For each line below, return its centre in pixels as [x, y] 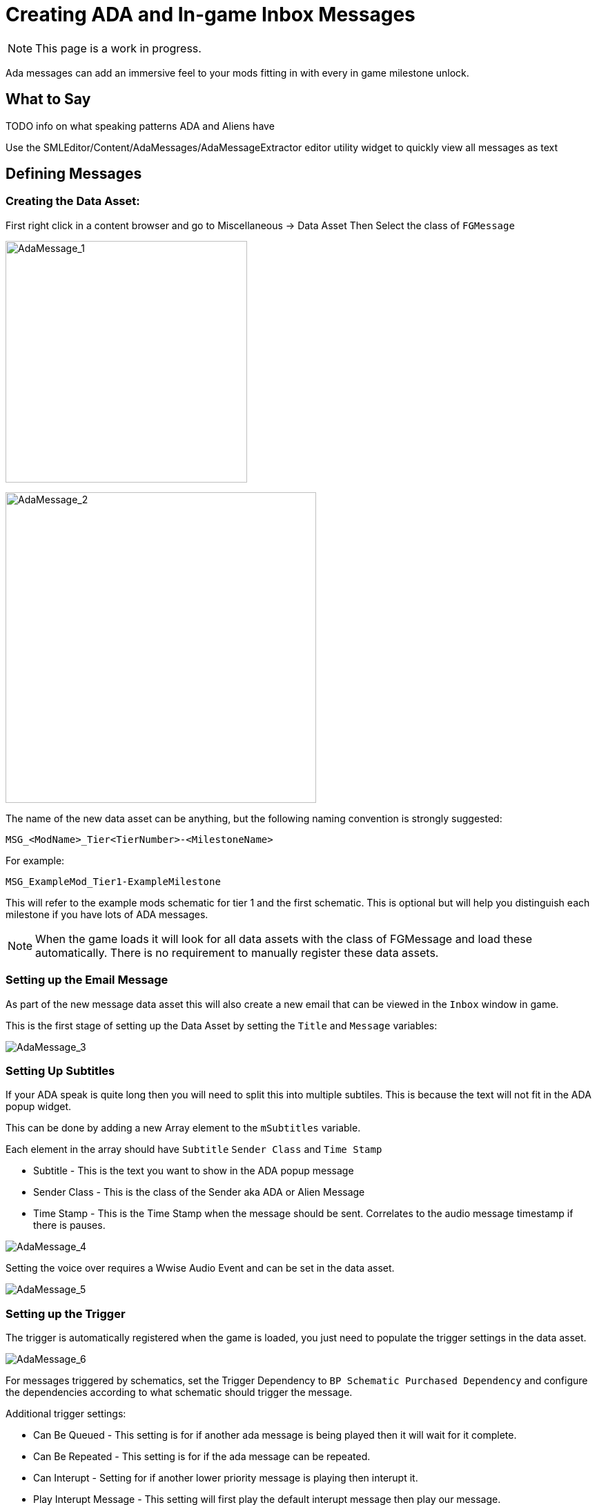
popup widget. [39, 1107]
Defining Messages [74, 174]
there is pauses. [69, 1225]
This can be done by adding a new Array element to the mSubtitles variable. [183, 1128]
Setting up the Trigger [66, 1313]
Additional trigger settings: [66, 1414]
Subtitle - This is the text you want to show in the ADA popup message [194, 1171]
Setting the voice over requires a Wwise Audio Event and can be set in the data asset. [200, 1268]
